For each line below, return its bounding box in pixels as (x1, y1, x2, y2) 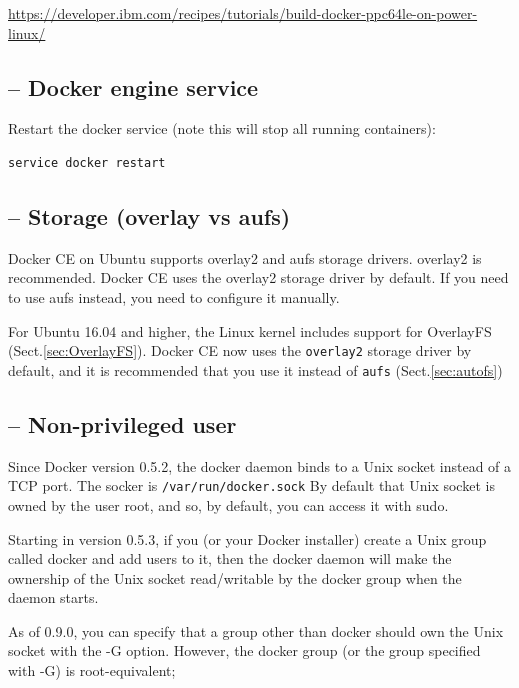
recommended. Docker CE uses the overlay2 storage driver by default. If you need (8, 267, 509, 288)
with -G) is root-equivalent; (8, 660, 176, 681)
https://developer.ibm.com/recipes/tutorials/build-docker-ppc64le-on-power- (8, 3, 478, 23)
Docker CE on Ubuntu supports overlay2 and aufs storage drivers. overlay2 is (8, 247, 482, 268)
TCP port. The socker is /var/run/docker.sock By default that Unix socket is (8, 475, 495, 496)
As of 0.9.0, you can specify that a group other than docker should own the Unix (8, 620, 504, 641)
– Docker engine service (8, 71, 259, 102)
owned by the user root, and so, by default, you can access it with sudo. (8, 494, 449, 515)
